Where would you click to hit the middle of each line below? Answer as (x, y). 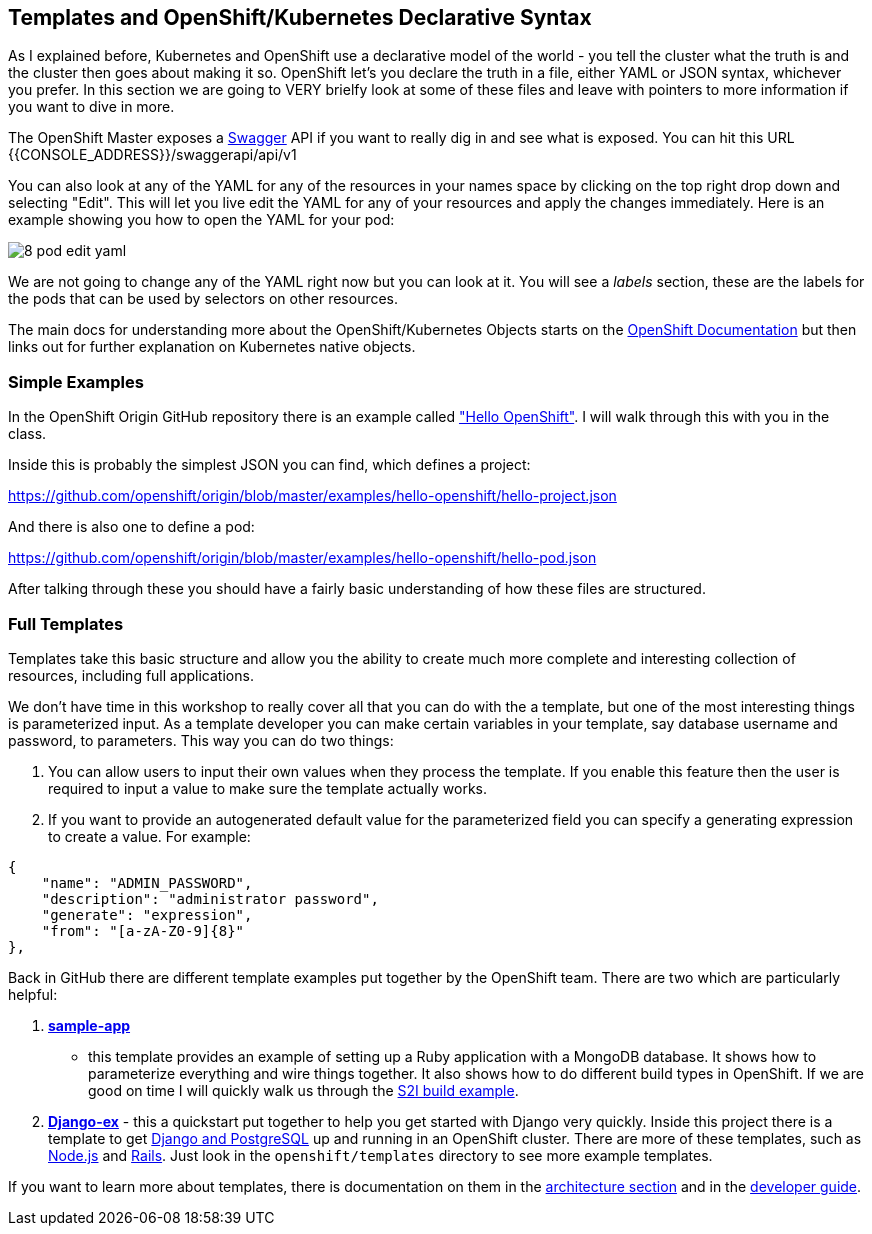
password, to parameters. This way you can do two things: (201, 740)
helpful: (33, 994)
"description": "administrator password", (210, 898)
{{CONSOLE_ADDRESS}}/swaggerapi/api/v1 (152, 155)
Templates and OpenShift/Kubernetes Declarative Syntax (300, 17)
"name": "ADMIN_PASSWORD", (147, 882)
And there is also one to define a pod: (131, 527)
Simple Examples (76, 381)
